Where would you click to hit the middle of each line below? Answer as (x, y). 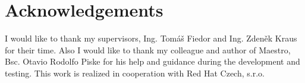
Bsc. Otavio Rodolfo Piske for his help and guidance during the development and (152, 61)
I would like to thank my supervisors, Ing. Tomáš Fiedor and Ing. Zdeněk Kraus (151, 38)
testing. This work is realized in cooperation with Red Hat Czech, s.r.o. (135, 73)
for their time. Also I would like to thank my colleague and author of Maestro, (148, 50)
